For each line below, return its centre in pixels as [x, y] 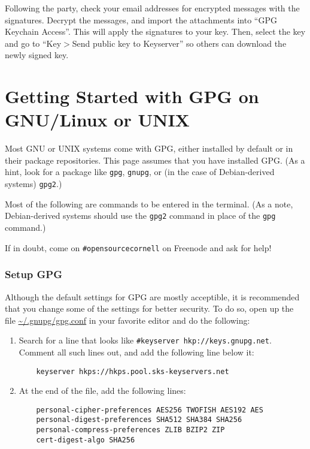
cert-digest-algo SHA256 [86, 440]
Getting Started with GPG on [132, 96]
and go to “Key [33, 43]
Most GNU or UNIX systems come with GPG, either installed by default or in [149, 148]
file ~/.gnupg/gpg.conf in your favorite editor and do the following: [127, 320]
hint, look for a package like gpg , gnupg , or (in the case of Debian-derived [140, 172]
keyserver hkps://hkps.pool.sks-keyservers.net [133, 371]
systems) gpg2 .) [34, 184]
